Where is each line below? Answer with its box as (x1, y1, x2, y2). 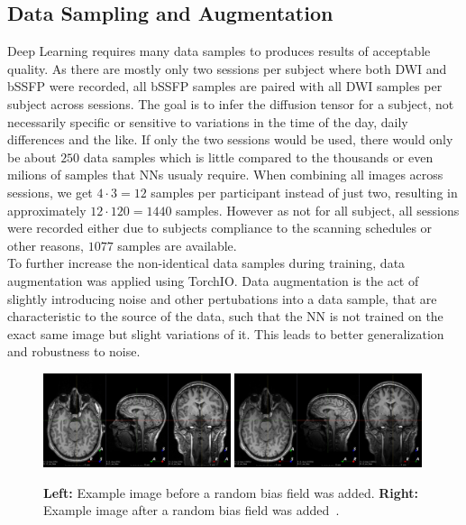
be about (7, 147, 57, 166)
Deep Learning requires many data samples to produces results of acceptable (7, 41, 431, 60)
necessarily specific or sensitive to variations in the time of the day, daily (7, 112, 408, 131)
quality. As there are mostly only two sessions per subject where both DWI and (7, 59, 447, 78)
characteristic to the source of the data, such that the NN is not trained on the (7, 307, 443, 326)
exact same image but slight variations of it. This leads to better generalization (7, 324, 444, 343)
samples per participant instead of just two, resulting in (151, 182, 458, 201)
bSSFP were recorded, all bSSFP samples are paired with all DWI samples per (7, 77, 443, 96)
